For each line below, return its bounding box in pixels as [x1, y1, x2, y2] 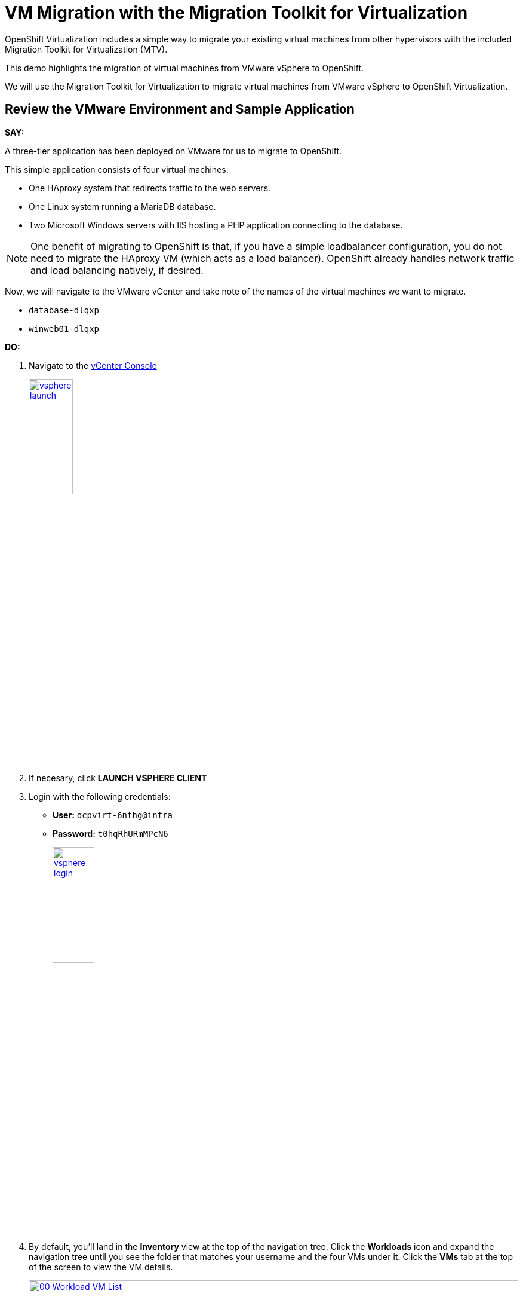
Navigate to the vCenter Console [29, 360, 157, 371]
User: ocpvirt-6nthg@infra [53, 810, 173, 821]
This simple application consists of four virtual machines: [5, 164, 229, 175]
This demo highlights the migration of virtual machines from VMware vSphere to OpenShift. [5, 62, 364, 73]
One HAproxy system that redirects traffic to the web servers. [29, 182, 271, 193]
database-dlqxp [29, 305, 100, 315]
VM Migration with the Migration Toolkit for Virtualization [5, 2, 468, 23]
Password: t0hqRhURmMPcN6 [53, 828, 168, 839]
